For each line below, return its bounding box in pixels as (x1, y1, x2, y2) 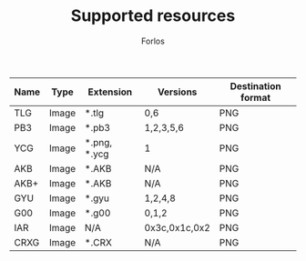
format (240, 91, 271, 104)
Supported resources (70, 5, 236, 26)
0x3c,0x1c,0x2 (144, 221, 211, 234)
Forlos (140, 35, 166, 46)
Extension (87, 85, 133, 98)
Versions (158, 85, 198, 98)
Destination (229, 79, 281, 92)
